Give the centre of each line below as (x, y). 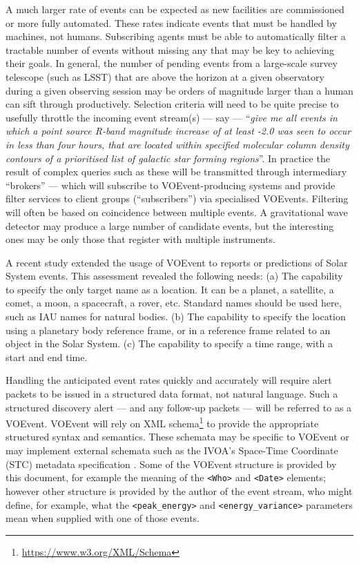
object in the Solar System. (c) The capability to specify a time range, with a (169, 343)
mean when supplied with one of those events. (103, 518)
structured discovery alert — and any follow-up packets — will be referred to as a (179, 407)
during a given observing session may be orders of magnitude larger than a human (179, 90)
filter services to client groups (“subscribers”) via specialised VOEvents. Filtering (177, 198)
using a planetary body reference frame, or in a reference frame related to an (168, 330)
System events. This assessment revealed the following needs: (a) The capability (174, 276)
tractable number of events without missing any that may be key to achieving (170, 49)
